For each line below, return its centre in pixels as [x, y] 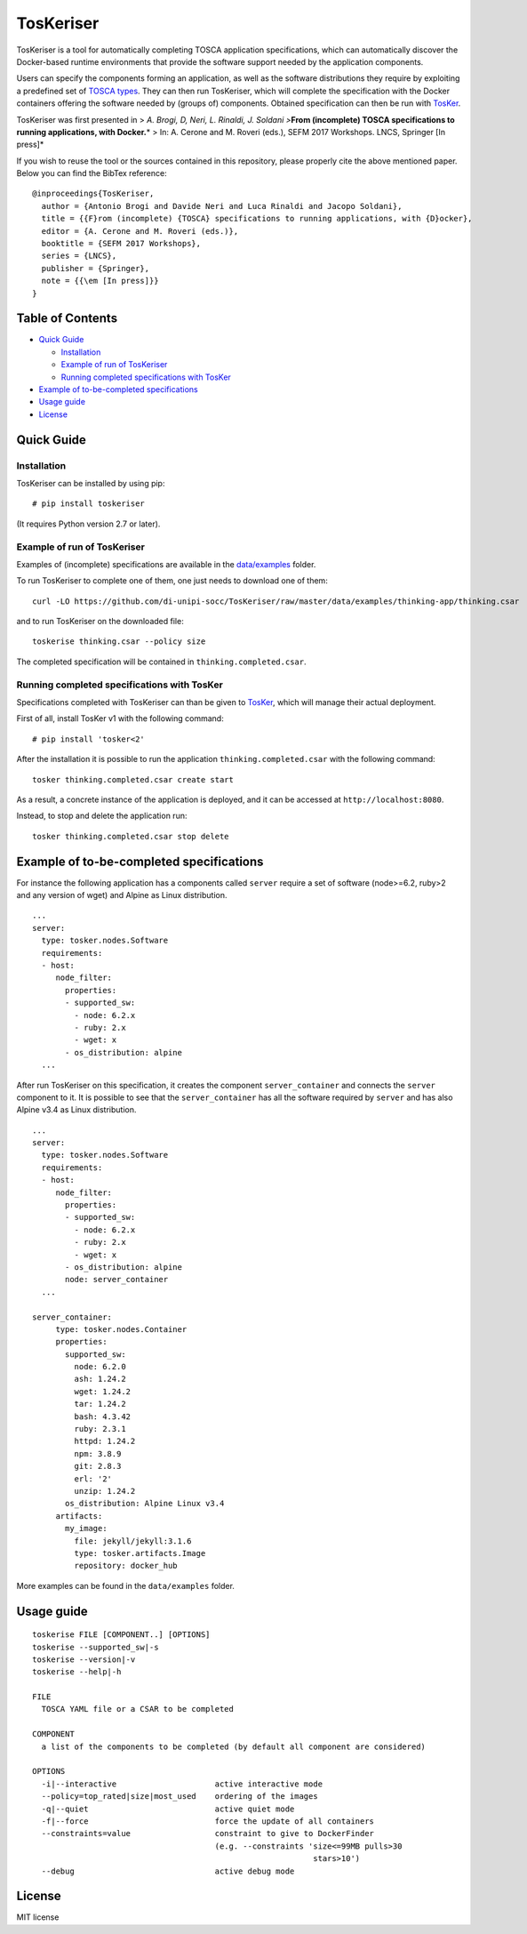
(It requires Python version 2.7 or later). [88, 524]
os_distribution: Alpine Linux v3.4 [145, 1504]
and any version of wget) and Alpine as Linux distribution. [122, 895]
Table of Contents [67, 319]
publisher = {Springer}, [96, 268]
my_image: [86, 1529]
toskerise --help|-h [77, 1672]
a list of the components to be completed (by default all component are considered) [234, 1746]
